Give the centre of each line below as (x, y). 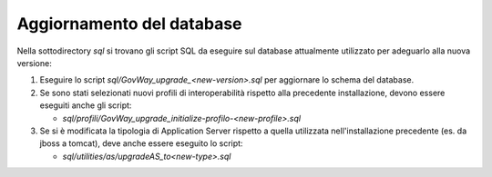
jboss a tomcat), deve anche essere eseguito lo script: (141, 143)
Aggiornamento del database (129, 24)
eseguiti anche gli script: (86, 105)
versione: (34, 63)
